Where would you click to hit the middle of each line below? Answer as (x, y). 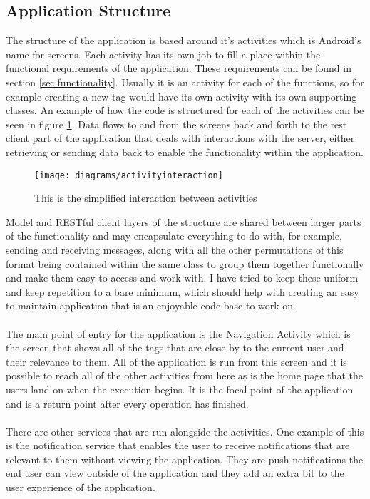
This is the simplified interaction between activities (146, 198)
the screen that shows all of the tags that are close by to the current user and (175, 348)
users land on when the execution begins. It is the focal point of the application (180, 389)
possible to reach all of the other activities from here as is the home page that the (184, 375)
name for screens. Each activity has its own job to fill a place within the (163, 54)
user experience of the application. (81, 487)
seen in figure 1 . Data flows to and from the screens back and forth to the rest (176, 124)
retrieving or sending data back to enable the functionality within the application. (185, 151)
